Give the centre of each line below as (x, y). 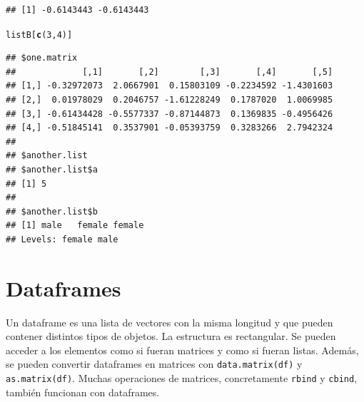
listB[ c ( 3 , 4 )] (39, 35)
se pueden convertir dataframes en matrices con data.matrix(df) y (154, 364)
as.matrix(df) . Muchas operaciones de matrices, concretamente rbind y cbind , (182, 378)
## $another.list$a (52, 170)
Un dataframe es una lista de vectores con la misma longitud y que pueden (170, 322)
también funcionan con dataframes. (83, 392)
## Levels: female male (62, 239)
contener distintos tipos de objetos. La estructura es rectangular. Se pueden (171, 336)
